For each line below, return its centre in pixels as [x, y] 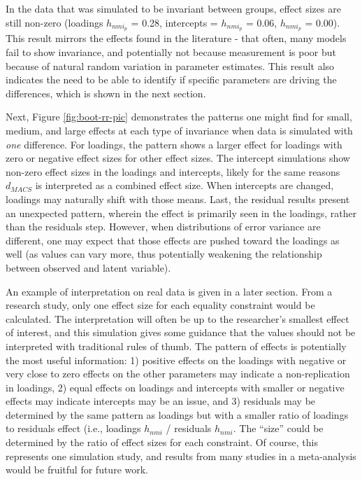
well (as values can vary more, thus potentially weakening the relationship [164, 254]
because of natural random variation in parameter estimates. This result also [170, 65]
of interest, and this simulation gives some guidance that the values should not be [181, 332]
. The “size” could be [278, 428]
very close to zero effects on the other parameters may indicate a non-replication [178, 374]
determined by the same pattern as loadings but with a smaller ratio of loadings [177, 414]
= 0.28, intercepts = [174, 22]
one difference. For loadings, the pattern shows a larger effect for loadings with [174, 144]
